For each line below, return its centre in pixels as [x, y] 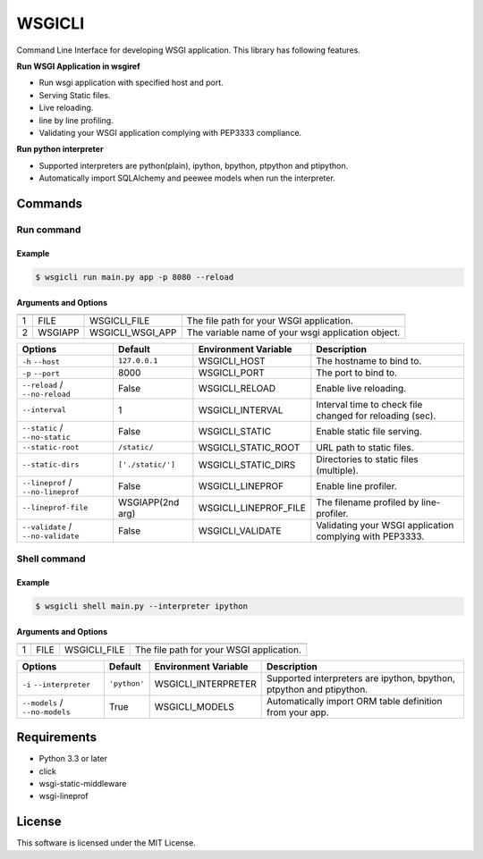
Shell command [51, 559]
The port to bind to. [357, 373]
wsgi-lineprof [64, 796]
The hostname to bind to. [369, 360]
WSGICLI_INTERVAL [241, 409]
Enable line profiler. [356, 486]
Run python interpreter [60, 149]
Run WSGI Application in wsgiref [78, 66]
